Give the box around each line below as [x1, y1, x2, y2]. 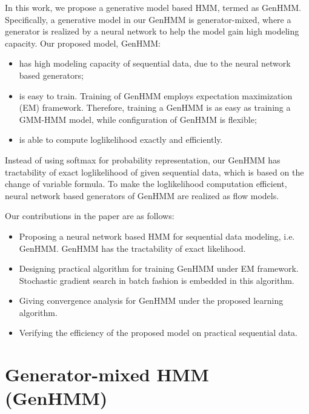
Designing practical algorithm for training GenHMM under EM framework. [19, 262, 299, 275]
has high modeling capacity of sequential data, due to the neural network [19, 57, 291, 70]
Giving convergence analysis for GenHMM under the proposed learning [19, 294, 284, 307]
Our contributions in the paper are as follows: [5, 209, 174, 222]
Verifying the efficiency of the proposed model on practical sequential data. [19, 326, 297, 339]
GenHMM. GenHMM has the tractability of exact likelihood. [19, 241, 246, 254]
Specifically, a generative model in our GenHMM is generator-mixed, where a [5, 13, 291, 25]
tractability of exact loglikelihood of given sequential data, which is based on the [5, 165, 304, 178]
